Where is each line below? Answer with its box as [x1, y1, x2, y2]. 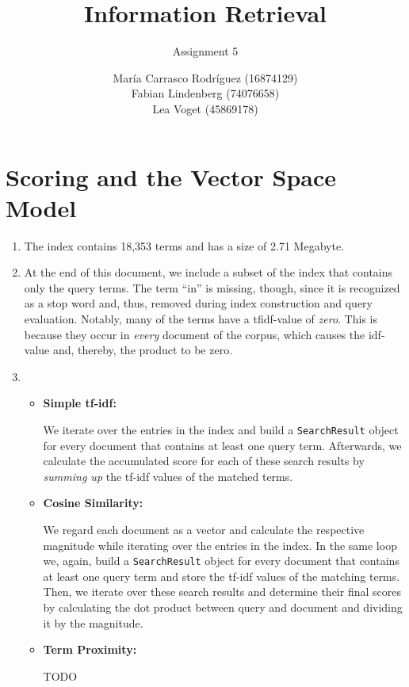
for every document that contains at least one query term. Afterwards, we [43, 437, 402, 453]
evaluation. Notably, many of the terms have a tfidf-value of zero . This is [24, 311, 377, 326]
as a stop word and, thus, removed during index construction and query [24, 295, 373, 311]
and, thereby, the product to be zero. [52, 342, 233, 358]
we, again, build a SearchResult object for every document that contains [43, 552, 399, 569]
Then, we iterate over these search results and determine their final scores [43, 583, 401, 600]
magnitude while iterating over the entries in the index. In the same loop [43, 536, 397, 553]
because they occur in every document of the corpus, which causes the [24, 326, 365, 342]
